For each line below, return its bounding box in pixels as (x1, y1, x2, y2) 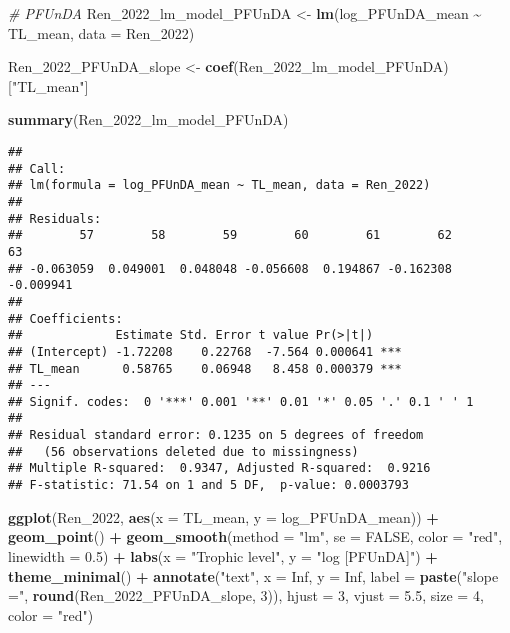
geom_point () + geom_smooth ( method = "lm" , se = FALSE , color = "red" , (8, 526, 503, 547)
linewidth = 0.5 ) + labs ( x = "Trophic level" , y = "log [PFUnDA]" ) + (8, 545, 438, 566)
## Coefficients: (8, 311, 123, 326)
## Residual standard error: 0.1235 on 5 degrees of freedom (8, 428, 424, 443)
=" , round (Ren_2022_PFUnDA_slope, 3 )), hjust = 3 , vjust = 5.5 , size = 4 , (8, 585, 484, 606)
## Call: (8, 161, 66, 176)
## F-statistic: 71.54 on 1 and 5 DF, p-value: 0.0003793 (8, 478, 409, 493)
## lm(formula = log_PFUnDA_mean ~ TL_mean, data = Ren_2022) (8, 178, 431, 193)
